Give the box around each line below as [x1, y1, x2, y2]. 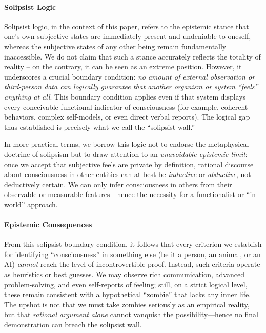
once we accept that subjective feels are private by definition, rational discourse [4, 159, 254, 169]
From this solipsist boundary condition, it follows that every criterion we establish [4, 239, 262, 249]
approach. [27, 199, 58, 209]
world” [4, 199, 25, 209]
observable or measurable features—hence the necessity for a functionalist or [4, 189, 244, 200]
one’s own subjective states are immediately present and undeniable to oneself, [4, 31, 251, 42]
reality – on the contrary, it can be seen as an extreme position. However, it [4, 61, 242, 72]
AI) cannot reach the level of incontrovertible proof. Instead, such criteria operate [4, 259, 260, 269]
